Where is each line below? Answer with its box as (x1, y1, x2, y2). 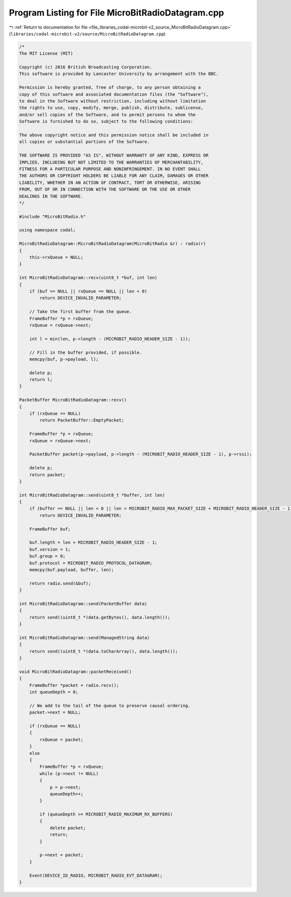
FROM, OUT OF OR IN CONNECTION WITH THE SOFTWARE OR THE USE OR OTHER (19, 187, 191, 192)
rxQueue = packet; (39, 737, 83, 742)
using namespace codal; (19, 227, 76, 233)
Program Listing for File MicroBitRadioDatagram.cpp (9, 7, 224, 18)
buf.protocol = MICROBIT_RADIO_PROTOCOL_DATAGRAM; (29, 560, 152, 565)
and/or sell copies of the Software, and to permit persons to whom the (19, 112, 196, 117)
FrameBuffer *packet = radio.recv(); (29, 682, 119, 688)
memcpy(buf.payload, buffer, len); (29, 567, 114, 572)
